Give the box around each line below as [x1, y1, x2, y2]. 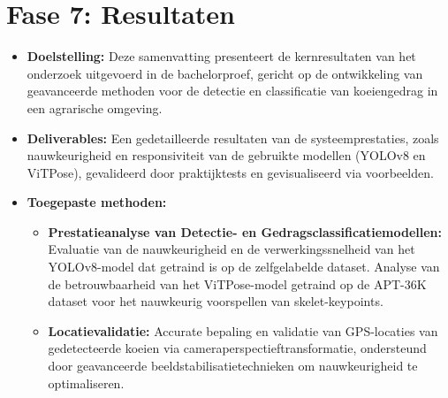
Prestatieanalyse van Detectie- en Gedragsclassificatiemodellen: [48, 222, 443, 241]
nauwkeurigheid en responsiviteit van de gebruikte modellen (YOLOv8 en [27, 146, 426, 165]
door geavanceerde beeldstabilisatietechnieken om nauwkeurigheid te [48, 356, 418, 375]
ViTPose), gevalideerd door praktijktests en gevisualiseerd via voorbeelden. [27, 163, 434, 181]
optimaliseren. [48, 373, 125, 392]
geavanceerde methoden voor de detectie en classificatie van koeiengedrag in [27, 81, 438, 100]
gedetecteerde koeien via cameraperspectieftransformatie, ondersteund [48, 339, 427, 357]
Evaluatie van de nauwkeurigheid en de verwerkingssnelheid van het [48, 240, 415, 258]
